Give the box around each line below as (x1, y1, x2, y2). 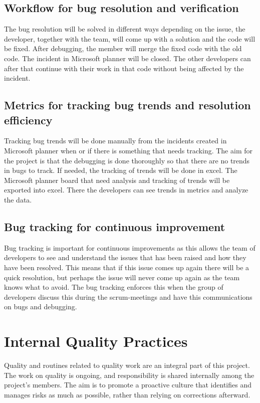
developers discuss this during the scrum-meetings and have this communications (4, 291, 252, 302)
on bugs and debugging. (4, 301, 77, 312)
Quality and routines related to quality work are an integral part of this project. (4, 360, 250, 370)
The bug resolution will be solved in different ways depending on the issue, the (4, 24, 245, 34)
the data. (4, 194, 32, 205)
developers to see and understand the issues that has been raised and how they (4, 252, 246, 263)
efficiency (4, 112, 53, 127)
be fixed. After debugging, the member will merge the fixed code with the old (4, 43, 242, 54)
